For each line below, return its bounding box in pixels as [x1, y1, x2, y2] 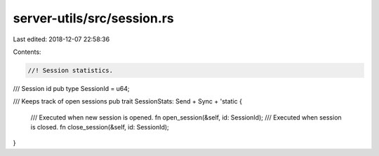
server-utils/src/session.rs [13, 10, 175, 26]
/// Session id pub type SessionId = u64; [13, 84, 130, 92]
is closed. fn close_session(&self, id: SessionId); [30, 123, 170, 132]
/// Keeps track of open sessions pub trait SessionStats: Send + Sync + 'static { [13, 97, 242, 106]
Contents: [13, 48, 41, 56]
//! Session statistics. [27, 66, 114, 74]
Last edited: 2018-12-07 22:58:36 [13, 35, 110, 43]
